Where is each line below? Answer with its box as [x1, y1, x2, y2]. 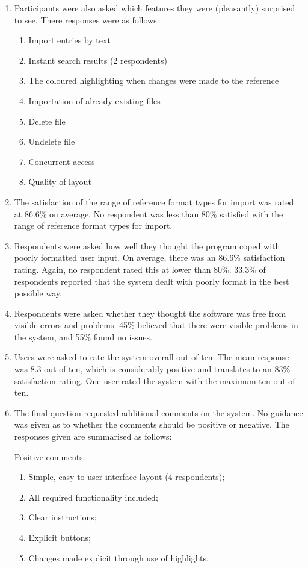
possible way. [14, 287, 62, 299]
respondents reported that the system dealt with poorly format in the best [14, 275, 289, 287]
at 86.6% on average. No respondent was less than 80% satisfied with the [14, 207, 283, 220]
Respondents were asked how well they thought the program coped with [14, 239, 280, 252]
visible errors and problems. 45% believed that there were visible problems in [14, 319, 298, 331]
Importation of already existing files [28, 94, 161, 107]
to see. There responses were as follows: [14, 13, 159, 26]
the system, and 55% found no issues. [14, 330, 152, 343]
